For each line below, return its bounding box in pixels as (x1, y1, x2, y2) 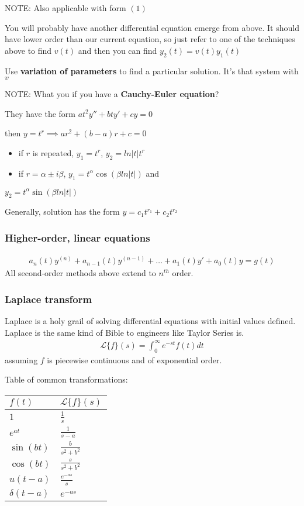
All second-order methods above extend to (5, 267, 156, 279)
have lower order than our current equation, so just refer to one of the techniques (5, 33, 295, 45)
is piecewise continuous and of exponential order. (47, 353, 222, 366)
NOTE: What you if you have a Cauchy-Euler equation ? (5, 88, 219, 100)
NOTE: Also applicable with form (5, 2, 126, 13)
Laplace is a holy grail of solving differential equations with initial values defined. (5, 315, 296, 327)
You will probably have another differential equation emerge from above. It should (5, 21, 299, 33)
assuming (5, 353, 38, 366)
